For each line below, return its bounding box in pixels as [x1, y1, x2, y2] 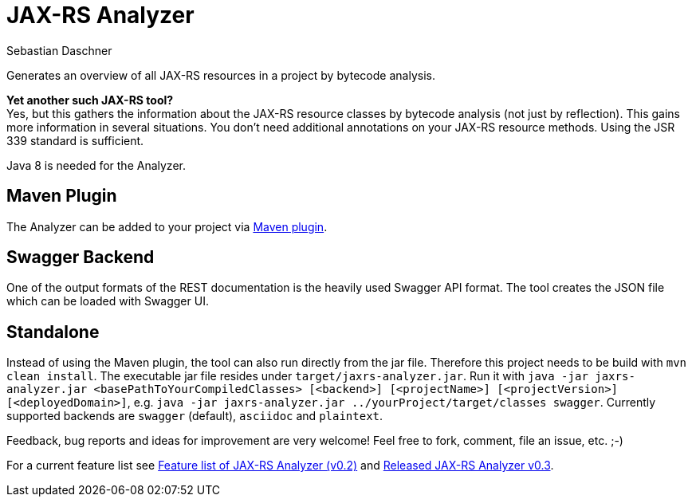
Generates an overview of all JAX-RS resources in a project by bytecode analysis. [6, 68, 435, 82]
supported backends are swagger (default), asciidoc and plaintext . [6, 409, 383, 423]
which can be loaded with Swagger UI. [6, 294, 209, 308]
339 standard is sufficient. [6, 133, 144, 147]
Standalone [6, 321, 100, 342]
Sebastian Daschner [6, 43, 112, 57]
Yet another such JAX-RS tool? [6, 92, 174, 107]
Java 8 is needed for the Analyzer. [6, 158, 186, 172]
